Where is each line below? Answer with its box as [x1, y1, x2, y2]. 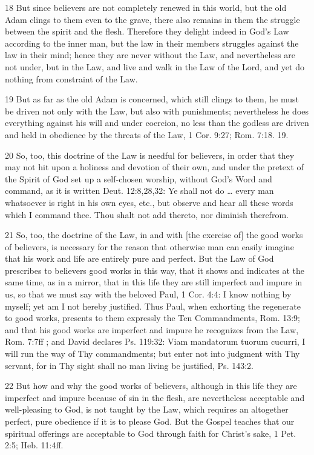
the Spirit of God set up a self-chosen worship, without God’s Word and [5, 172, 272, 185]
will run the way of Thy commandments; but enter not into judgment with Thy [5, 347, 300, 360]
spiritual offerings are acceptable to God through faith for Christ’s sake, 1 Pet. [5, 427, 296, 439]
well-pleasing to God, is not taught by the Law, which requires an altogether [5, 403, 289, 416]
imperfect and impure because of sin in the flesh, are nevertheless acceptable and [5, 391, 305, 404]
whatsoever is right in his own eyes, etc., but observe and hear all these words [5, 196, 293, 208]
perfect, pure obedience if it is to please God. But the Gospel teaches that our [5, 415, 295, 427]
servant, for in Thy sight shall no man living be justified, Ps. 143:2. [5, 359, 253, 371]
